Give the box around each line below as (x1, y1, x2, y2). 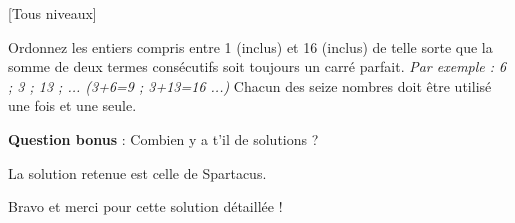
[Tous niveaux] (8, 3, 97, 23)
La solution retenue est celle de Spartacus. (8, 162, 267, 183)
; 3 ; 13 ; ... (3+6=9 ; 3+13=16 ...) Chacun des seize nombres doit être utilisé (8, 75, 492, 96)
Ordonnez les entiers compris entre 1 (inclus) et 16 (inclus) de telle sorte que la (8, 36, 493, 57)
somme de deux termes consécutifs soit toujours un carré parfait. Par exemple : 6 (8, 56, 507, 77)
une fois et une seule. (8, 95, 137, 116)
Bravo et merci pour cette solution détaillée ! (8, 196, 283, 217)
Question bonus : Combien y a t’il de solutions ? (8, 128, 319, 149)
